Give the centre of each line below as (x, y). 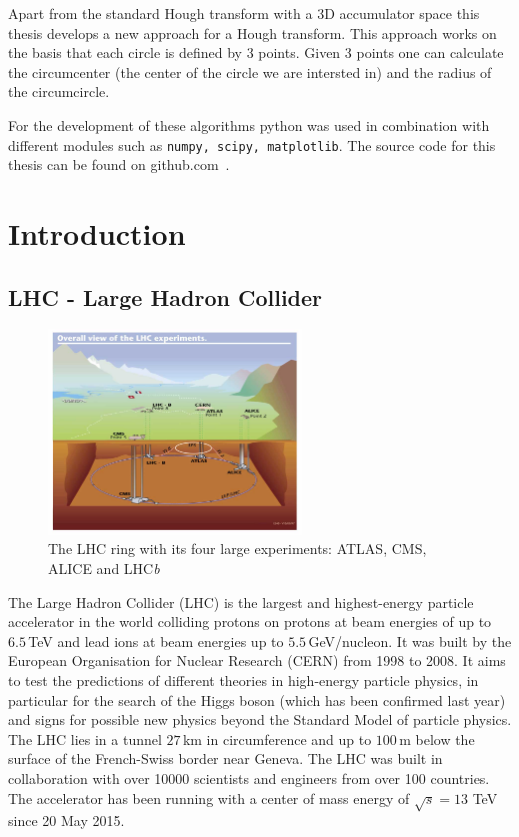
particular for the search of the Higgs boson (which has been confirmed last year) (257, 699)
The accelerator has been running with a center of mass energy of (209, 797)
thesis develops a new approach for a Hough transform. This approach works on (252, 32)
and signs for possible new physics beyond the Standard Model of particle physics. (260, 719)
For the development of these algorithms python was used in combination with (249, 124)
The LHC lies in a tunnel (85, 738)
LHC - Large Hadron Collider (165, 296)
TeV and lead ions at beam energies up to (156, 640)
